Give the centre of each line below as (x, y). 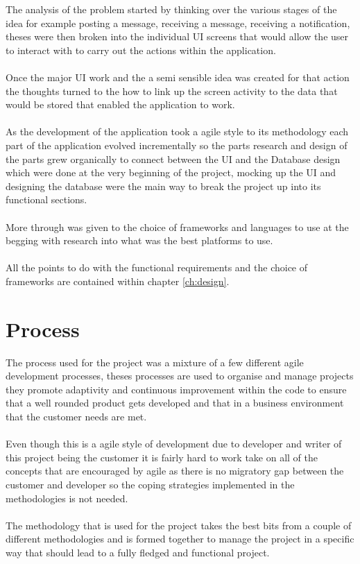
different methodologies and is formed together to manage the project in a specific (180, 539)
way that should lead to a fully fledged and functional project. (138, 552)
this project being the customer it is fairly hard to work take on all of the (162, 457)
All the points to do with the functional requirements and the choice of (157, 267)
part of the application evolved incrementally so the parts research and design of (177, 145)
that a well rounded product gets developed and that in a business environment (175, 403)
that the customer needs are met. (76, 416)
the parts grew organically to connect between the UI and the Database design (173, 159)
